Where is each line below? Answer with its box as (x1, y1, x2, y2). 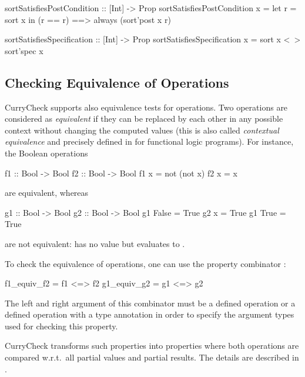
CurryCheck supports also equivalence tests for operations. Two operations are (5, 101, 288, 113)
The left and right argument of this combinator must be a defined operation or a (5, 296, 296, 309)
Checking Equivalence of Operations (5, 73, 229, 91)
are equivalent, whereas (5, 186, 89, 199)
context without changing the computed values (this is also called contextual (5, 124, 279, 136)
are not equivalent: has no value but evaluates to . (5, 237, 185, 249)
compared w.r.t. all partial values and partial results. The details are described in (5, 351, 299, 363)
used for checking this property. (5, 319, 118, 332)
